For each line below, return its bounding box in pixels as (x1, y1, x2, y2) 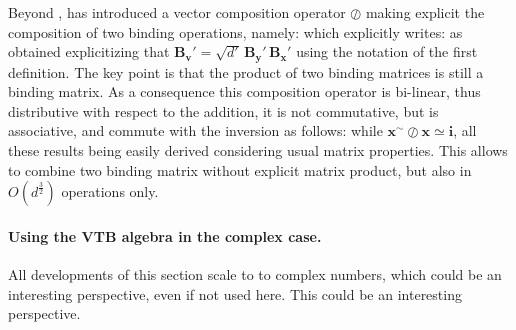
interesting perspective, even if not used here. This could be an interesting (8, 283, 462, 304)
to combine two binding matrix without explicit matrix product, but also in (8, 159, 472, 180)
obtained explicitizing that (8, 41, 170, 62)
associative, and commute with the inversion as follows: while (8, 120, 383, 141)
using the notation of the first (296, 41, 478, 62)
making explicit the (365, 2, 485, 22)
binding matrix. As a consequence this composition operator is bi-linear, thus (8, 81, 481, 102)
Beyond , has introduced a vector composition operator (8, 2, 346, 22)
